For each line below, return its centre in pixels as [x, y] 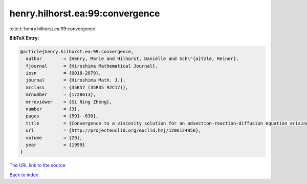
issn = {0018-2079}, [64, 73]
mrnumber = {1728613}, [61, 95]
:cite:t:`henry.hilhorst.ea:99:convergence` [53, 29]
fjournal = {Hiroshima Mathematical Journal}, [92, 66]
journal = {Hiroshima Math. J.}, [76, 80]
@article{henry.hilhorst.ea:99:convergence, [77, 52]
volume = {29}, [54, 138]
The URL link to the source [38, 165]
